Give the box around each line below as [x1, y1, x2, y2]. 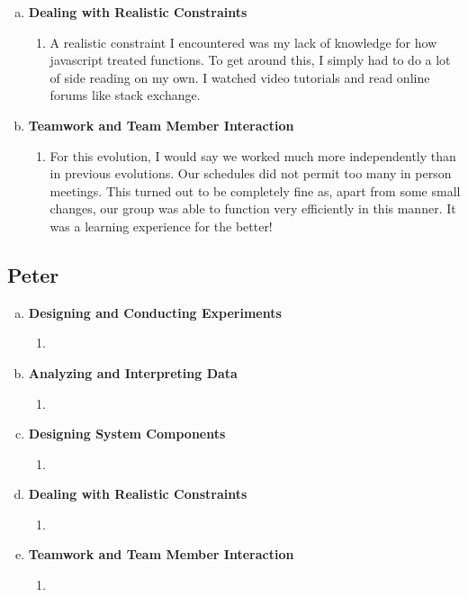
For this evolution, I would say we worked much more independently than [49, 146, 456, 165]
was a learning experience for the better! [49, 216, 273, 235]
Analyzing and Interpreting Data [28, 363, 238, 382]
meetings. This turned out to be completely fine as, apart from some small [49, 181, 461, 200]
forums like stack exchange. [49, 86, 201, 104]
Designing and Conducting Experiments [28, 303, 282, 321]
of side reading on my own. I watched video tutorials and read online [49, 68, 430, 86]
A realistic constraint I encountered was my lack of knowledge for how [49, 32, 437, 51]
